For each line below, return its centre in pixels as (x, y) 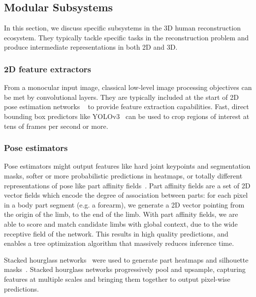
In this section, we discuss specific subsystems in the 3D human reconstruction (122, 28)
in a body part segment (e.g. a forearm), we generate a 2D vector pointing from (124, 204)
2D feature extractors (48, 69)
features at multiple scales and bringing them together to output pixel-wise (117, 279)
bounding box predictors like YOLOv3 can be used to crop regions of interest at (127, 116)
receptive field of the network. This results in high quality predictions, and (116, 233)
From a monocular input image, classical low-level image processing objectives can (128, 87)
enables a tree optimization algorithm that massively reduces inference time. (119, 243)
